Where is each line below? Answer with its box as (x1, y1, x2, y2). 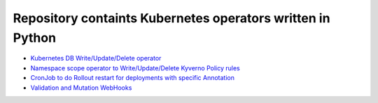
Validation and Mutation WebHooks (30, 84, 132, 92)
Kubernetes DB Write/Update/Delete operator (30, 54, 162, 63)
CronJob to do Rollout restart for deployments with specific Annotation (30, 74, 234, 82)
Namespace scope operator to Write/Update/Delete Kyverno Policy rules (30, 63, 241, 72)
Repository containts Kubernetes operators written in (13, 10, 330, 26)
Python (13, 30, 56, 45)
